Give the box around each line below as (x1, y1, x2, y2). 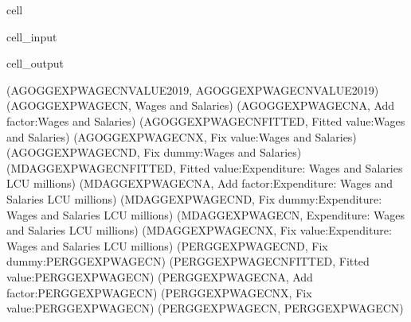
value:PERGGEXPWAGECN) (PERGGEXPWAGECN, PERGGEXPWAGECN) (6, 300, 404, 316)
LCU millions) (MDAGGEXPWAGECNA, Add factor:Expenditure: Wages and (6, 175, 393, 192)
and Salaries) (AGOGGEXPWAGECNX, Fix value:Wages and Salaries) (6, 128, 357, 145)
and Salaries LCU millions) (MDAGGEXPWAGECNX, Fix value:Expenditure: (6, 222, 392, 239)
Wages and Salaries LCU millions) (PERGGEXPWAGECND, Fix (6, 237, 328, 254)
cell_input (6, 28, 57, 45)
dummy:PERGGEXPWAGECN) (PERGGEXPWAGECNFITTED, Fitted (6, 253, 370, 270)
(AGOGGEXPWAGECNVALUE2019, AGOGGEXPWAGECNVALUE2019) (6, 81, 379, 98)
